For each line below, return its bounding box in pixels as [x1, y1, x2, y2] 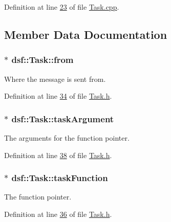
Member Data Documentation [4, 26, 167, 42]
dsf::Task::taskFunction [11, 171, 108, 184]
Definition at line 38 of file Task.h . [4, 149, 112, 160]
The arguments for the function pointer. [4, 132, 130, 143]
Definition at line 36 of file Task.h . [4, 209, 112, 219]
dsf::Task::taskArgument [11, 112, 114, 125]
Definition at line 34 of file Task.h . [4, 91, 112, 101]
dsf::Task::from [11, 53, 74, 66]
